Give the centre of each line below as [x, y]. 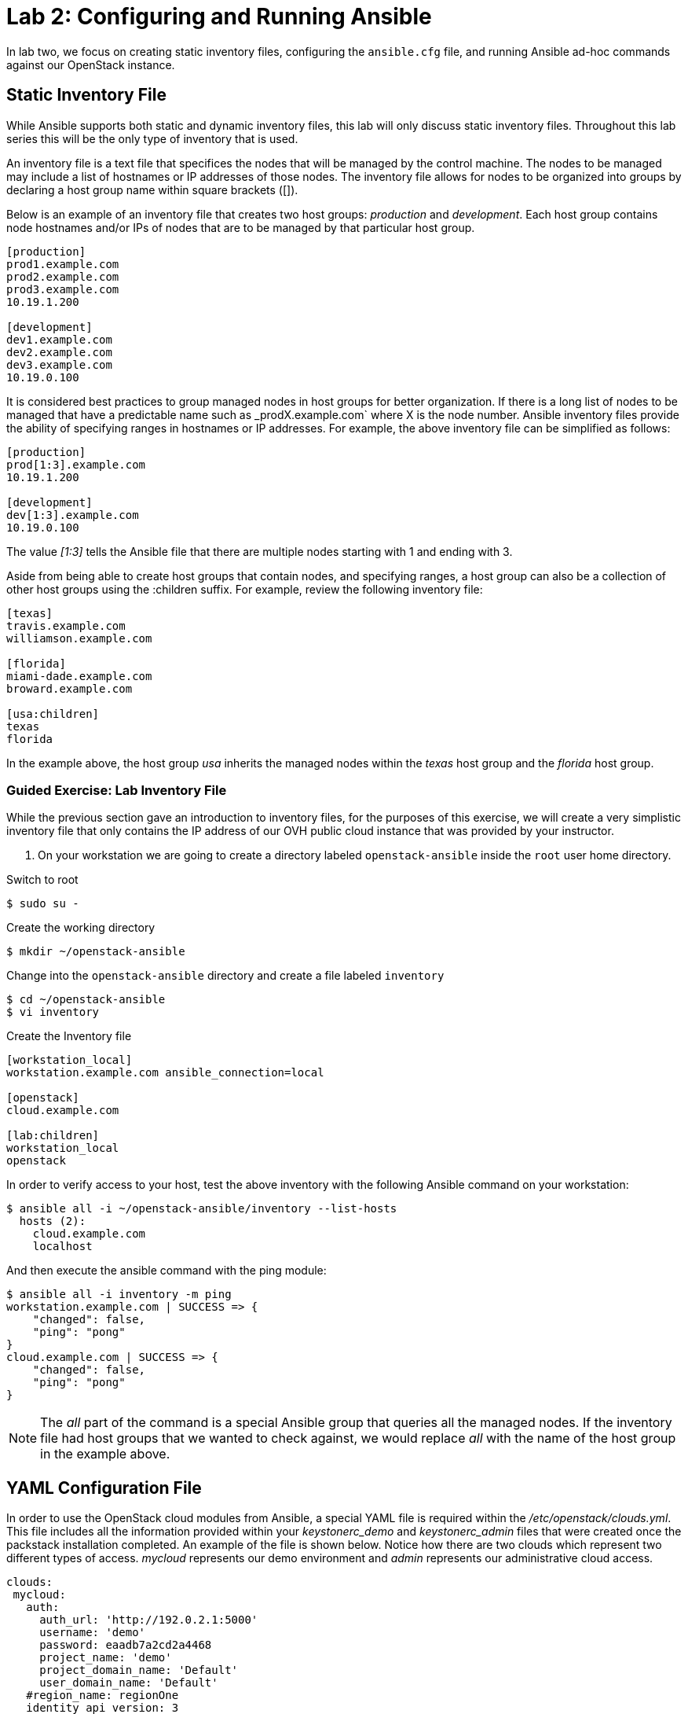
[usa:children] [53, 714]
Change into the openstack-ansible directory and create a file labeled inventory [225, 976]
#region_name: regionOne [102, 1696]
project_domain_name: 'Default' [139, 1670]
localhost [62, 1247]
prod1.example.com [63, 264]
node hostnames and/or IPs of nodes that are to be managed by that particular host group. [241, 227]
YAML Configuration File [104, 1488]
